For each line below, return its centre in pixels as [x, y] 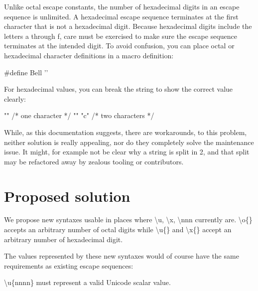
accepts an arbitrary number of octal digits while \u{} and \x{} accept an [118, 229]
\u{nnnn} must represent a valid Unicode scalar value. [87, 282]
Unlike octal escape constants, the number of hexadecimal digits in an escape [122, 6]
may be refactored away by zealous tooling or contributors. [94, 161]
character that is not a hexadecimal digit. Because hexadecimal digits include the [128, 26]
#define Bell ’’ [26, 72]
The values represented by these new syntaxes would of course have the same [122, 256]
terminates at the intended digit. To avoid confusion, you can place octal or [119, 46]
